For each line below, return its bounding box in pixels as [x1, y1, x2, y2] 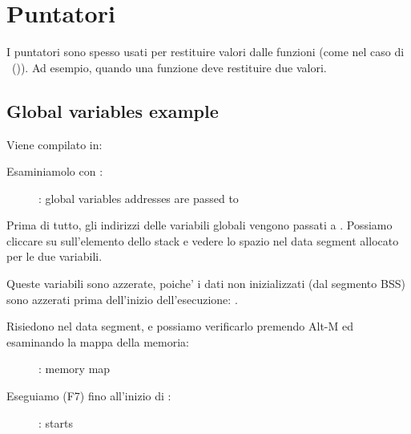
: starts [38, 414, 73, 431]
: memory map [38, 360, 111, 377]
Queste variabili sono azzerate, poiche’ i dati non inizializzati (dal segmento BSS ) [6, 275, 405, 292]
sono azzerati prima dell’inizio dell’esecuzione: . [6, 290, 238, 307]
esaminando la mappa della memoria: [6, 333, 190, 350]
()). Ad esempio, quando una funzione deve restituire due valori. [11, 59, 327, 75]
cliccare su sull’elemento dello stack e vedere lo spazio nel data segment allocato [6, 232, 399, 249]
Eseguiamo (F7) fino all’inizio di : [6, 387, 171, 404]
